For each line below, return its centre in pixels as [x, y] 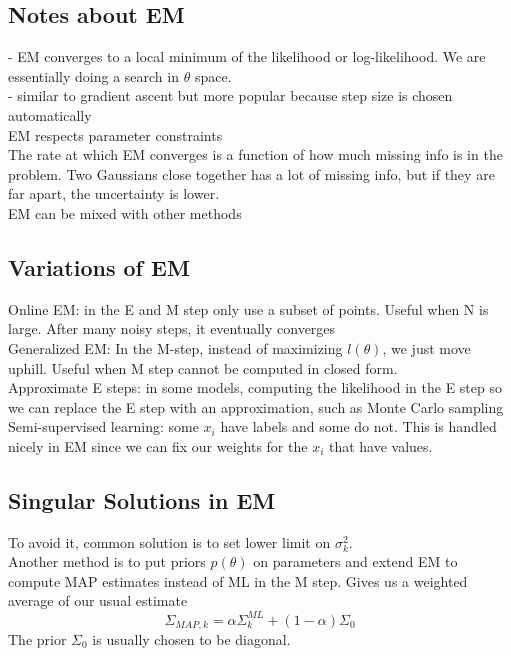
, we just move [426, 347]
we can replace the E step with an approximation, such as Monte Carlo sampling [256, 406]
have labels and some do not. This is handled [358, 426]
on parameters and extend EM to [355, 561]
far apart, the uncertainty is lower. [114, 193]
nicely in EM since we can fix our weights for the [158, 445]
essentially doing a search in [93, 75]
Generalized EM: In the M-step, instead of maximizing [175, 347]
